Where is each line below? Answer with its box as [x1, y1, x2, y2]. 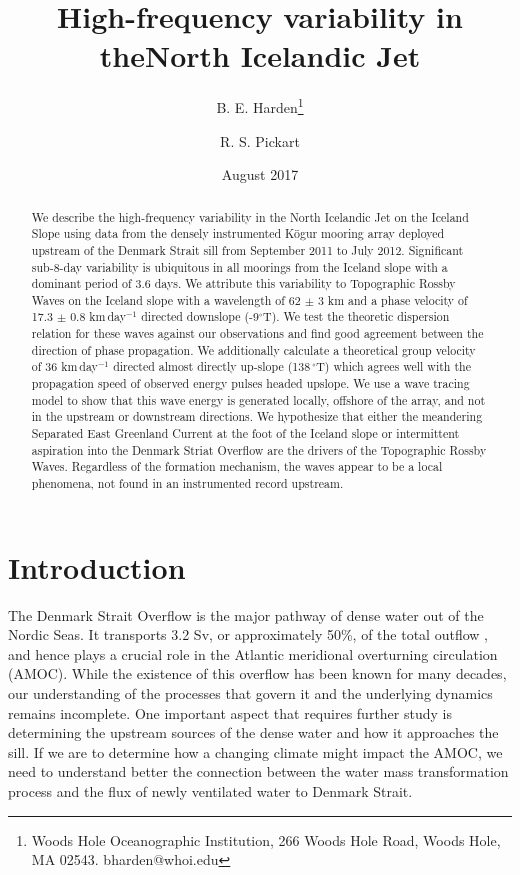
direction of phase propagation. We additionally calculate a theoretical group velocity [31, 341, 476, 358]
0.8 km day [70, 308, 126, 325]
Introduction [8, 546, 186, 587]
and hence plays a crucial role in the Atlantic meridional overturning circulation [8, 643, 498, 664]
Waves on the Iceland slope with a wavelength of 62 [31, 291, 301, 308]
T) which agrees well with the [316, 358, 471, 375]
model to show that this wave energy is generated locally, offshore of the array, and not [31, 391, 486, 408]
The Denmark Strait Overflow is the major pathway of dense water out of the [8, 604, 484, 625]
